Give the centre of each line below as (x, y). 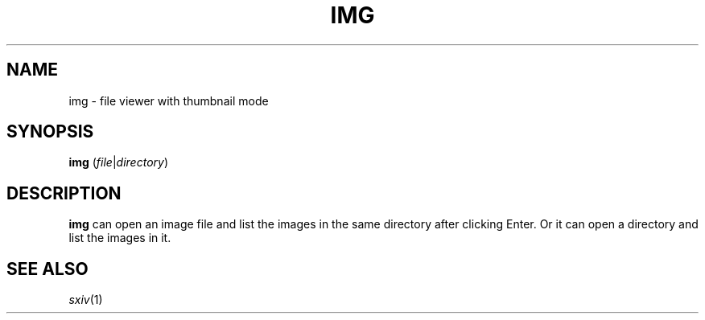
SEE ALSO (47, 269)
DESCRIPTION (64, 193)
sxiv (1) (86, 300)
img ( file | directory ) (119, 162)
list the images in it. (120, 238)
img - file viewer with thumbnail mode (169, 101)
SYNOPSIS (50, 132)
